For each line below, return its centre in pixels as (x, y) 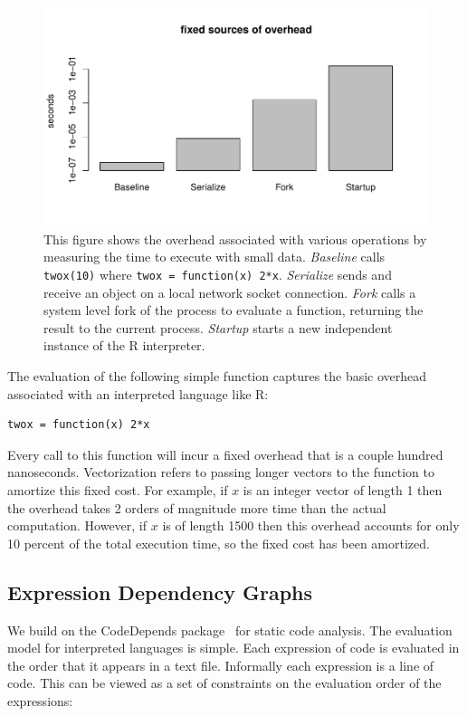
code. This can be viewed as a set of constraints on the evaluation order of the (224, 683)
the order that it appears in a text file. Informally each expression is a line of (221, 665)
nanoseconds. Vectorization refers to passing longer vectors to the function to (221, 472)
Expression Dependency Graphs (160, 592)
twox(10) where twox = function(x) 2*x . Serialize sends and (218, 274)
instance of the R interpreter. (124, 345)
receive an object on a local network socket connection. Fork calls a (230, 292)
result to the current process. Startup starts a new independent (218, 327)
